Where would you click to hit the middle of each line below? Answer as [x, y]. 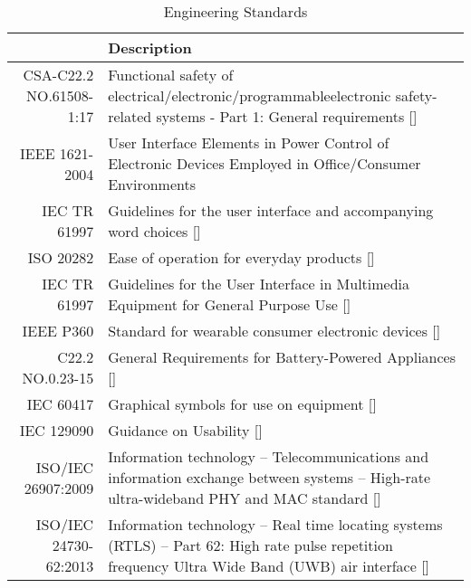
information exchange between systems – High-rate [269, 477]
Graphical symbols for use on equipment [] [242, 404]
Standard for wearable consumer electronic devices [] [274, 331]
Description [150, 47]
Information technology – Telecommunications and [269, 456]
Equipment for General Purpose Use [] [230, 304]
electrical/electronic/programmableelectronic [250, 95]
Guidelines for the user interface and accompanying [271, 210]
